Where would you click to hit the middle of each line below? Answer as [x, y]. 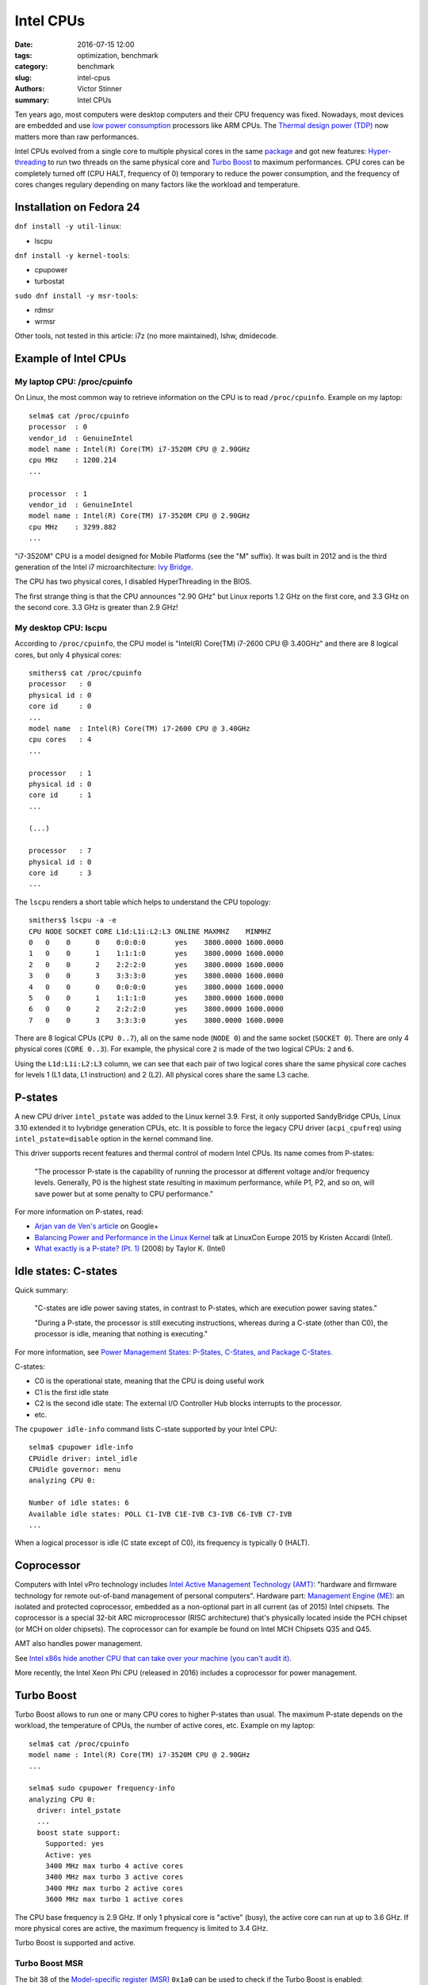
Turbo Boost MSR [49, 1964]
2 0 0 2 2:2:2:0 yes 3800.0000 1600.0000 [157, 964]
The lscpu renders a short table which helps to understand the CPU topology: [143, 902]
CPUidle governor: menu [75, 1470]
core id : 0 [60, 706]
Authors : [30, 89]
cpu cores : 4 [60, 740]
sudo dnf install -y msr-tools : [76, 296]
